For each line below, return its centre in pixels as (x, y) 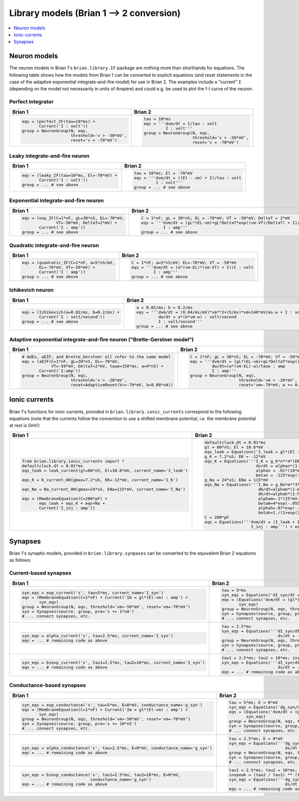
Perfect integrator (31, 102)
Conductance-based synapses (48, 685)
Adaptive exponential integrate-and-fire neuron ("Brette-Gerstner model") (101, 339)
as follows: (20, 560)
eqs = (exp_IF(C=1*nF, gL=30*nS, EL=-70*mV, (73, 218)
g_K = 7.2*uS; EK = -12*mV (235, 456)
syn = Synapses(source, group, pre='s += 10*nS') (79, 723)
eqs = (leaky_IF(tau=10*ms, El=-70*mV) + (69, 175)
